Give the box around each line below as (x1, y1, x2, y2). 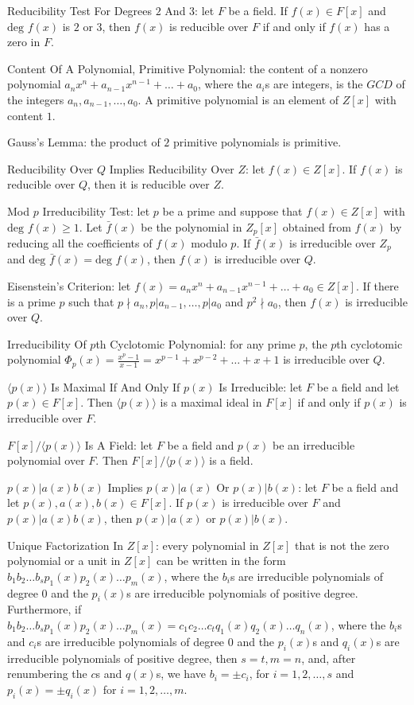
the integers (7, 91, 64, 107)
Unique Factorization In (7, 536, 124, 553)
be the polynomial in (141, 218, 242, 235)
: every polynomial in (156, 536, 259, 553)
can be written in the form (156, 552, 286, 569)
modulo (191, 234, 227, 251)
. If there (355, 278, 399, 294)
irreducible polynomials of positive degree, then (7, 649, 238, 666)
